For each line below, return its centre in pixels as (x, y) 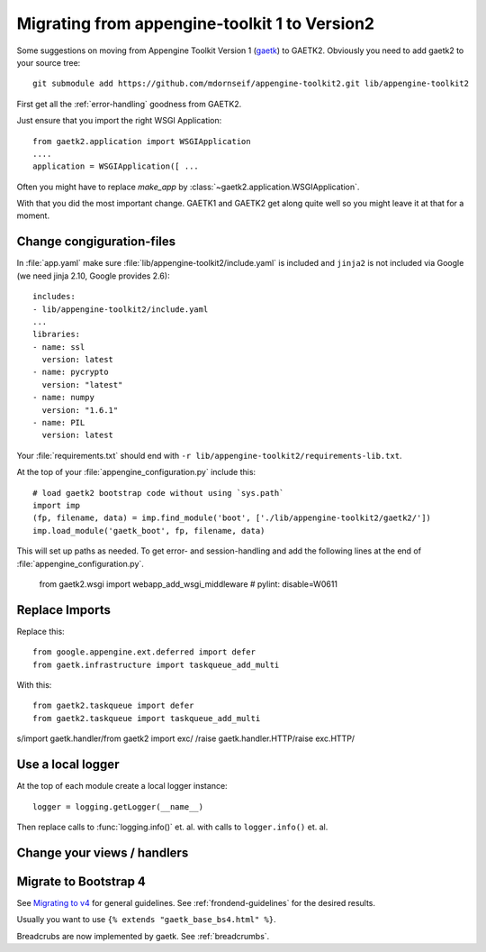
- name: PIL (59, 423)
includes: (54, 297)
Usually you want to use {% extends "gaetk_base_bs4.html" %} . (146, 920)
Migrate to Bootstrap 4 (81, 881)
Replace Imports (64, 610)
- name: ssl (59, 347)
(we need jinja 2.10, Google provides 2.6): (93, 276)
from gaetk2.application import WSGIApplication (142, 141)
